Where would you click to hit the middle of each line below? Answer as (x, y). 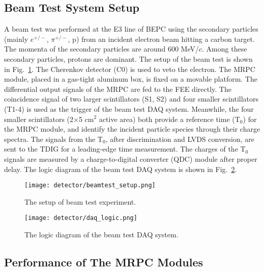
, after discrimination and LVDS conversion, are (180, 139)
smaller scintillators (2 (39, 119)
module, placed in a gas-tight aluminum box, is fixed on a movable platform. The (131, 79)
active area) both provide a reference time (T (169, 119)
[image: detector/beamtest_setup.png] (90, 186)
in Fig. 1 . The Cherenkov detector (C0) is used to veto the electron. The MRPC (130, 69)
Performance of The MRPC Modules (104, 262)
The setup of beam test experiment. (80, 201)
